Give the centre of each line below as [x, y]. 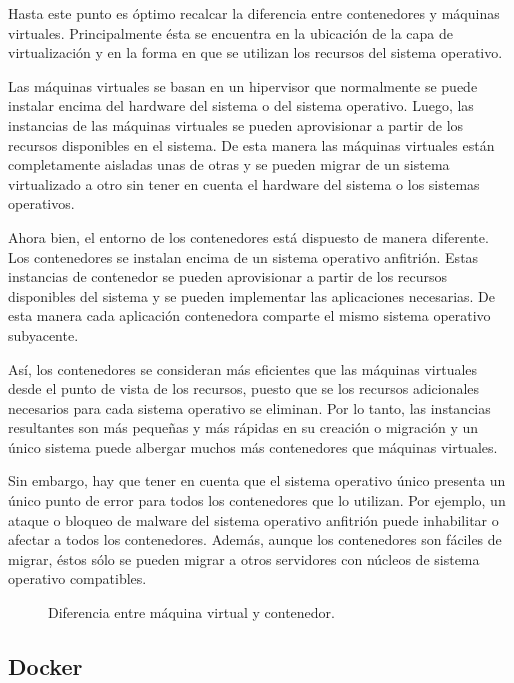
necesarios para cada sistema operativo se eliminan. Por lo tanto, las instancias [249, 407]
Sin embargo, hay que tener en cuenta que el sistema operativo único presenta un [257, 480]
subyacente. [43, 334]
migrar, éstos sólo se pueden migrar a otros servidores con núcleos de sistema [244, 558]
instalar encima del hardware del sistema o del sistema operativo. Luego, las [241, 105]
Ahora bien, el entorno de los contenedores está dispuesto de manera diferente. [248, 236]
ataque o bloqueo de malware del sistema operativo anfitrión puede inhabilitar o [253, 519]
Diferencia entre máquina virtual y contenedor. [191, 612]
